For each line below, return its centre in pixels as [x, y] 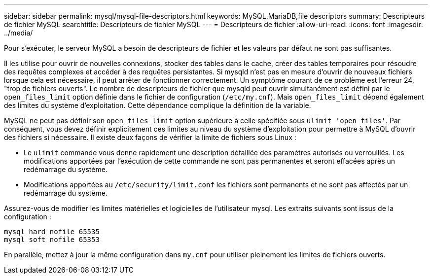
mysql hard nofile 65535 [52, 232]
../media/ [18, 33]
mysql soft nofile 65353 [52, 240]
